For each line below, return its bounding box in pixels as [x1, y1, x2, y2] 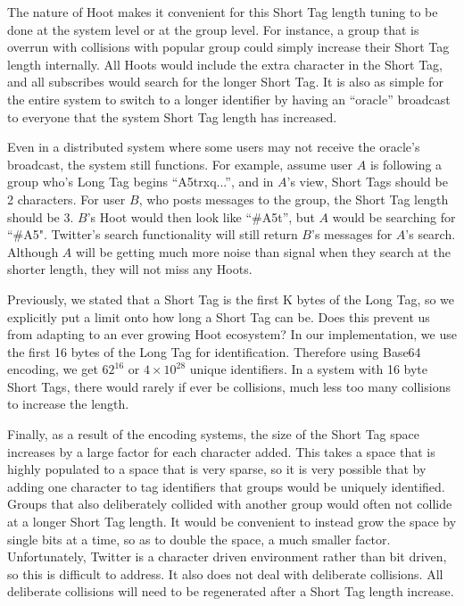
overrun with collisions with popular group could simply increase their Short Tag [7, 37, 450, 56]
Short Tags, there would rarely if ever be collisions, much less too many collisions [7, 377, 451, 395]
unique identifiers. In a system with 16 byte [189, 360, 428, 378]
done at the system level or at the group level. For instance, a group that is [7, 20, 419, 38]
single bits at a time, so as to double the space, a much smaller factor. [7, 529, 391, 548]
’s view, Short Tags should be [286, 172, 448, 191]
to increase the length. [7, 394, 129, 413]
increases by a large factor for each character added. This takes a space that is [7, 442, 435, 461]
